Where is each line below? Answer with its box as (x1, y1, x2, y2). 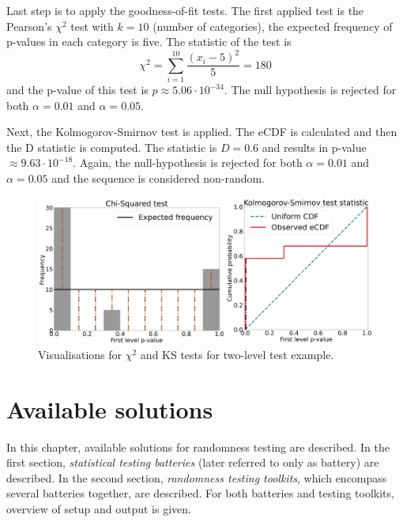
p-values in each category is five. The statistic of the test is (6, 33, 292, 50)
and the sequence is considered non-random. (51, 170, 266, 187)
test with (70, 17, 114, 34)
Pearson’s (6, 17, 52, 34)
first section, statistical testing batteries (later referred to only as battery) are (6, 454, 379, 471)
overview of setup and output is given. (6, 501, 191, 516)
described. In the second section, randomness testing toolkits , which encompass (6, 469, 387, 486)
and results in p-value (262, 138, 367, 155)
